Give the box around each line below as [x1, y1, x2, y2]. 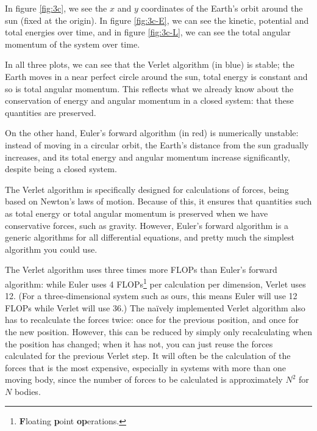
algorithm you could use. [5, 242, 98, 255]
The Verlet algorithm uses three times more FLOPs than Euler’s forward [5, 263, 277, 276]
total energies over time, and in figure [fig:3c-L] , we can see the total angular [5, 26, 291, 38]
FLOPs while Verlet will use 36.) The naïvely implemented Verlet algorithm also [5, 301, 305, 314]
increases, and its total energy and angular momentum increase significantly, [5, 150, 290, 163]
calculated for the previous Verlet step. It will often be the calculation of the [5, 349, 291, 362]
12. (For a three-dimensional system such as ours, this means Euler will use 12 [5, 289, 297, 302]
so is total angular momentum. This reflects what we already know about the [5, 82, 294, 95]
